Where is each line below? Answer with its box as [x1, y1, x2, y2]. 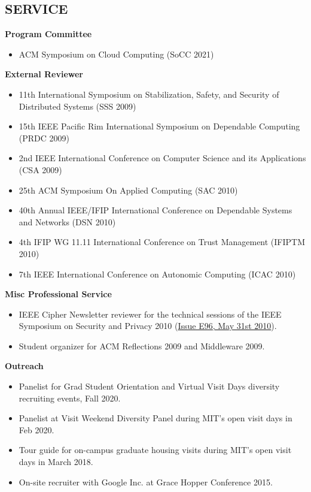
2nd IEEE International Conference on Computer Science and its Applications [19, 152, 306, 164]
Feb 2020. [19, 423, 54, 436]
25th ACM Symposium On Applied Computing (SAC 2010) [19, 183, 238, 196]
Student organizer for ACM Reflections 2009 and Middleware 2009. [19, 339, 265, 352]
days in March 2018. [19, 455, 93, 468]
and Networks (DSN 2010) [19, 215, 116, 228]
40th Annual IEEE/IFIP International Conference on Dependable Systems [19, 204, 292, 216]
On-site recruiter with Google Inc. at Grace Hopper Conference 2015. [19, 475, 273, 488]
